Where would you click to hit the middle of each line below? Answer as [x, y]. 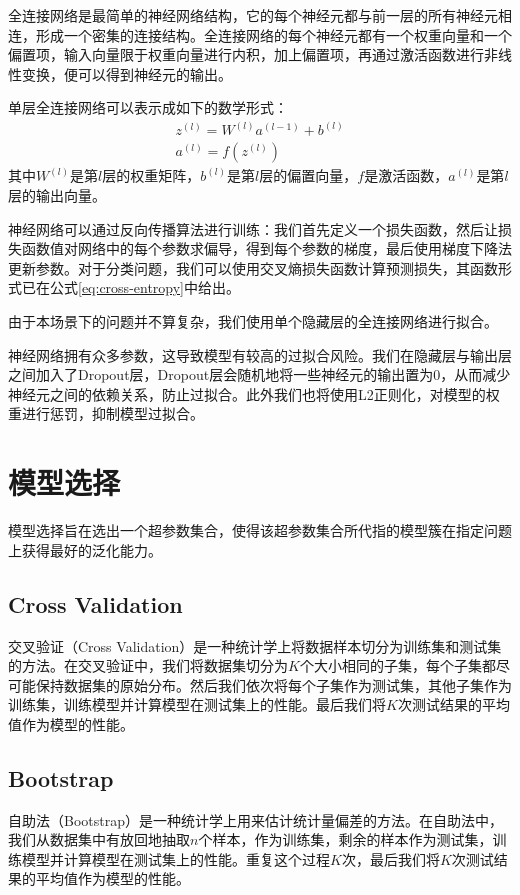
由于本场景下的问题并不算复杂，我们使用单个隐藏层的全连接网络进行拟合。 [253, 321]
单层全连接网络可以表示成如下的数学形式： [148, 107]
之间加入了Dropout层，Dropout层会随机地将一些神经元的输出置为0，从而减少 [259, 374]
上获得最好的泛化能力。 [85, 549]
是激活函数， [406, 175]
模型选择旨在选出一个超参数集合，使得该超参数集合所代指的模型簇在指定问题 [260, 530]
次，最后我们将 [390, 858]
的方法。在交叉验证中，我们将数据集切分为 [148, 665]
